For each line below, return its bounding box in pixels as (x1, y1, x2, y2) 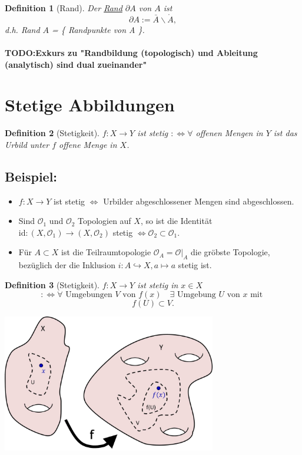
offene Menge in (59, 138, 117, 150)
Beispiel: (5, 167, 58, 185)
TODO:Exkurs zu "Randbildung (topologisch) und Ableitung (5, 47, 258, 58)
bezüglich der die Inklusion (18, 259, 116, 271)
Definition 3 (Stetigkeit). (5, 278, 100, 291)
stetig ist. (178, 259, 212, 271)
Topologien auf (78, 215, 131, 227)
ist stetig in (137, 278, 178, 291)
